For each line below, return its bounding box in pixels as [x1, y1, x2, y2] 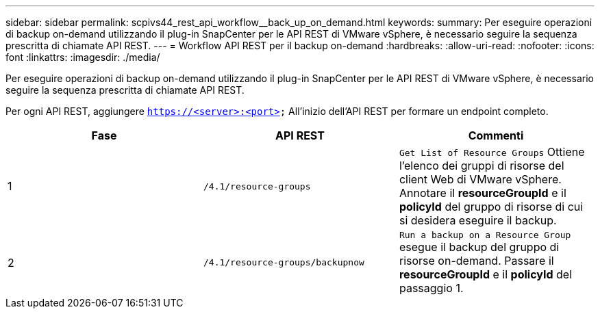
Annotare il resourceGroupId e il [399, 186, 566, 200]
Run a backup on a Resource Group [399, 230, 571, 240]
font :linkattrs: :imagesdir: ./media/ [5, 51, 160, 63]
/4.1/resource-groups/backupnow [203, 257, 364, 267]
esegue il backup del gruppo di [399, 240, 560, 254]
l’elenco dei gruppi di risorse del [399, 159, 564, 172]
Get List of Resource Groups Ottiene [399, 145, 585, 159]
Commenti [468, 129, 524, 142]
